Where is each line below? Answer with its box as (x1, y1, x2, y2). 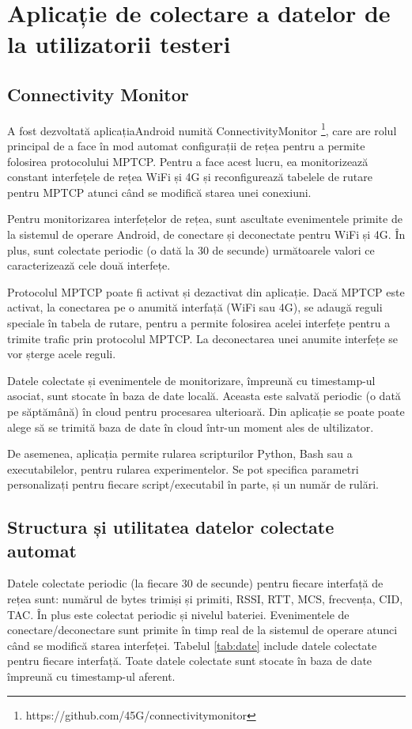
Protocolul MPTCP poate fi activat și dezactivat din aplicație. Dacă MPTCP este (7, 283, 405, 300)
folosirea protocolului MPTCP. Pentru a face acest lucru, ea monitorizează (7, 153, 369, 169)
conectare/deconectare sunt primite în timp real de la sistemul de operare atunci (7, 621, 398, 638)
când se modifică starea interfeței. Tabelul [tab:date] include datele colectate (7, 636, 377, 653)
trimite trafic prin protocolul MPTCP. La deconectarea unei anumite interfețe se (7, 330, 399, 346)
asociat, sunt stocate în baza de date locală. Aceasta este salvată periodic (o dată (7, 387, 401, 404)
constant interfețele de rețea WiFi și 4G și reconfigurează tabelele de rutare (7, 168, 372, 185)
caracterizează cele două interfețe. (7, 257, 171, 274)
